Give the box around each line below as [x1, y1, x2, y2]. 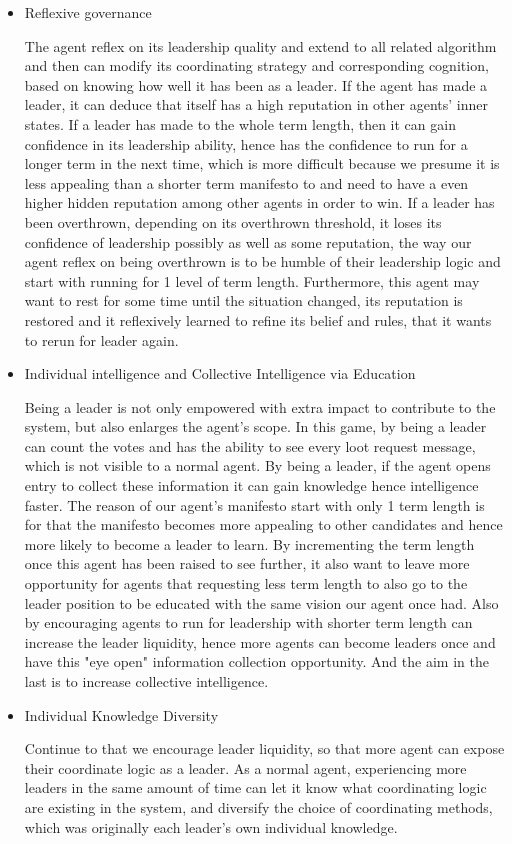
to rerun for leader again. [24, 329, 179, 350]
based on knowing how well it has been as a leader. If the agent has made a [24, 74, 488, 95]
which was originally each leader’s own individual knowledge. [24, 816, 398, 837]
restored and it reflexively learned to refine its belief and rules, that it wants [24, 309, 492, 330]
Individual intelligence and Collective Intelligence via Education [24, 363, 416, 384]
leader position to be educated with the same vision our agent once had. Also [24, 592, 499, 613]
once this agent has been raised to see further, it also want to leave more [24, 553, 470, 574]
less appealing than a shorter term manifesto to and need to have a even [24, 172, 469, 193]
